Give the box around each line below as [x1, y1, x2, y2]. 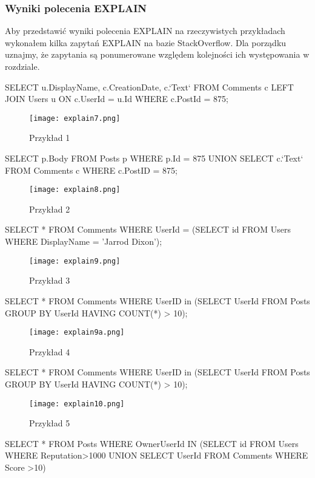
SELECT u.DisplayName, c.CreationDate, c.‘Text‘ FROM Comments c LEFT [5, 80, 294, 93]
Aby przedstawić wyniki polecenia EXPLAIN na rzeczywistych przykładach [5, 24, 285, 37]
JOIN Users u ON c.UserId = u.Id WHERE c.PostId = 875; [5, 92, 228, 105]
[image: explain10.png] [29, 399, 125, 408]
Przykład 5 [29, 417, 70, 429]
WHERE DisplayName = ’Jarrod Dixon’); [5, 235, 162, 248]
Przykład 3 [29, 274, 70, 287]
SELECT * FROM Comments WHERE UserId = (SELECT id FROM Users [5, 223, 291, 236]
